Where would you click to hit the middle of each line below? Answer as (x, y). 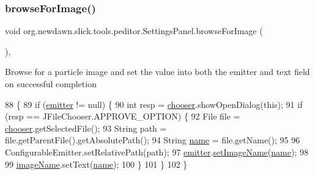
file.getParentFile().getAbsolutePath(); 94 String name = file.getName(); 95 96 (153, 140)
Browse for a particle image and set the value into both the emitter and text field (157, 72)
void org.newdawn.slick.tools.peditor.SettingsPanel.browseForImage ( (134, 31)
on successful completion (51, 84)
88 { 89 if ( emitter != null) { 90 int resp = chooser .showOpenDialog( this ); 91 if (154, 104)
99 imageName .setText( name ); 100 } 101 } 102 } (96, 164)
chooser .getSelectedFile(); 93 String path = (86, 128)
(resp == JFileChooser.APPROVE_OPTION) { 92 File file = (123, 116)
